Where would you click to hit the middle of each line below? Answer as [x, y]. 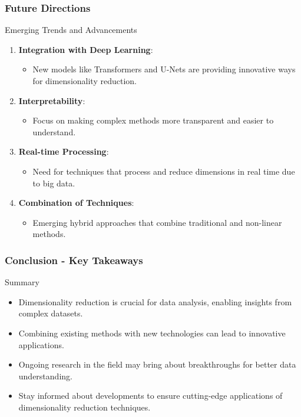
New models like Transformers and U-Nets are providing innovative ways [164, 69]
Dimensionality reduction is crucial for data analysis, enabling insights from [155, 301]
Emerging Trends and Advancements [71, 30]
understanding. [45, 376]
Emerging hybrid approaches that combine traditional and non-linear [157, 222]
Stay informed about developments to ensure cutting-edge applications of [150, 396]
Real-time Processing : [64, 151]
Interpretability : [52, 100]
